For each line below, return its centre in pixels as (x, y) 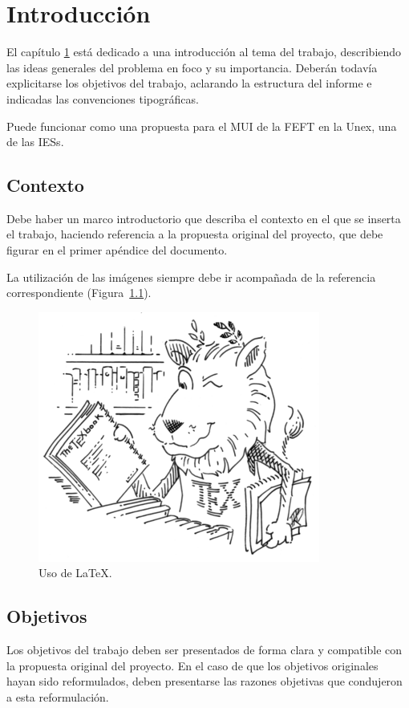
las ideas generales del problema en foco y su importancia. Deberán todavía (192, 67)
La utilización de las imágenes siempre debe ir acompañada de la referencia (191, 277)
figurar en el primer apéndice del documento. (117, 250)
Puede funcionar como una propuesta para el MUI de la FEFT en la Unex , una (202, 126)
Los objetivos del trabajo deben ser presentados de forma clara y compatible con (204, 650)
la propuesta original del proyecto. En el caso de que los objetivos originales (192, 665)
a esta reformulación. (58, 697)
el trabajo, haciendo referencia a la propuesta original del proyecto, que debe (195, 234)
